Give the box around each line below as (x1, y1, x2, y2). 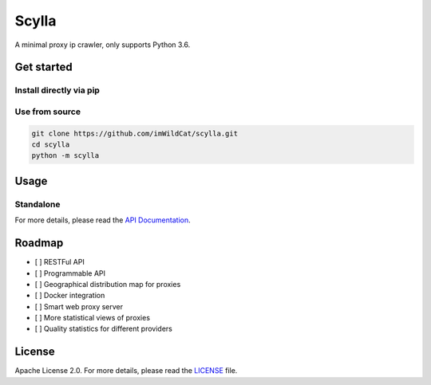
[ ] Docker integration (34, 291, 105, 301)
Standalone (14, 198, 61, 210)
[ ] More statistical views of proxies (34, 313, 151, 323)
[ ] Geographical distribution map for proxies (34, 279, 181, 289)
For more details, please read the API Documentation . (14, 215, 191, 225)
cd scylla (31, 140, 70, 149)
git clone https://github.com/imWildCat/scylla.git (31, 128, 239, 138)
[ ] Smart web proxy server (34, 301, 124, 311)
